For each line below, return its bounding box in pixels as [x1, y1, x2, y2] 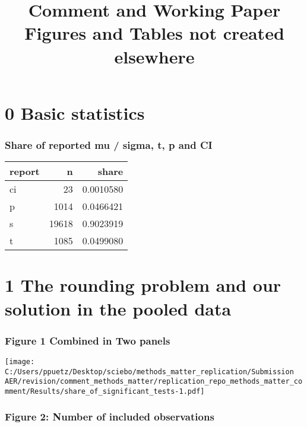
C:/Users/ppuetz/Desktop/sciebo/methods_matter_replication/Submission [5, 367, 294, 376]
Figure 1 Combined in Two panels [5, 333, 170, 348]
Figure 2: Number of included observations [5, 409, 214, 424]
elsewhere [114, 44, 195, 68]
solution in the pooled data [5, 296, 232, 320]
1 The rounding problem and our [5, 273, 281, 297]
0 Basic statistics [5, 100, 145, 125]
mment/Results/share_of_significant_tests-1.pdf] [5, 387, 205, 396]
